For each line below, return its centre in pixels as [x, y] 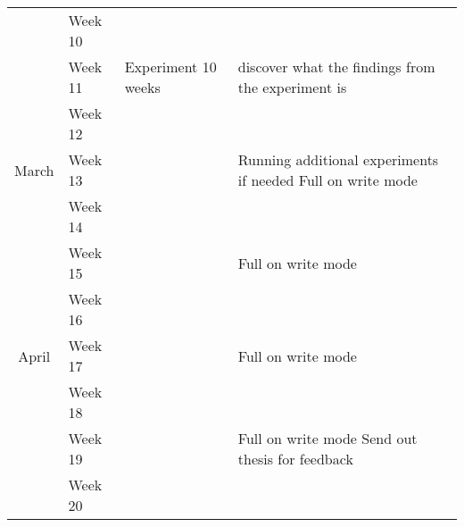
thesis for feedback [295, 459]
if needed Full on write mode [327, 180]
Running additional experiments [338, 159]
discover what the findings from [336, 67]
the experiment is [292, 87]
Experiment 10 [170, 67]
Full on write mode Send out [327, 438]
